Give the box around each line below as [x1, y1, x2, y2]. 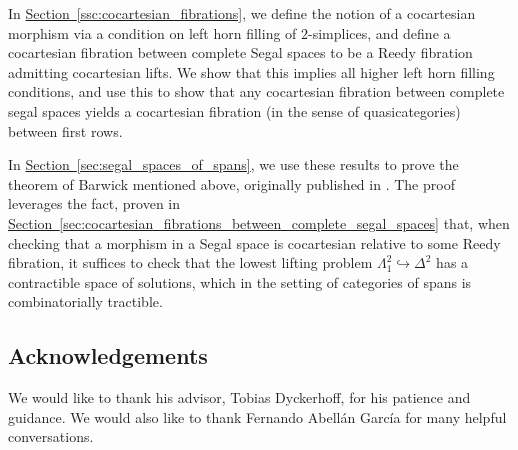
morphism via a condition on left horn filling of [8, 22, 297, 43]
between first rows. [8, 120, 123, 141]
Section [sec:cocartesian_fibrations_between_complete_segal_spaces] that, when [8, 212, 510, 233]
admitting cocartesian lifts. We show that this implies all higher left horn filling [8, 61, 495, 82]
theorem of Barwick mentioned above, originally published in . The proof [8, 173, 455, 194]
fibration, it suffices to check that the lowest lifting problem [8, 252, 373, 273]
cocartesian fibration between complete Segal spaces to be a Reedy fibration [8, 42, 473, 63]
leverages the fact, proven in [8, 193, 181, 214]
